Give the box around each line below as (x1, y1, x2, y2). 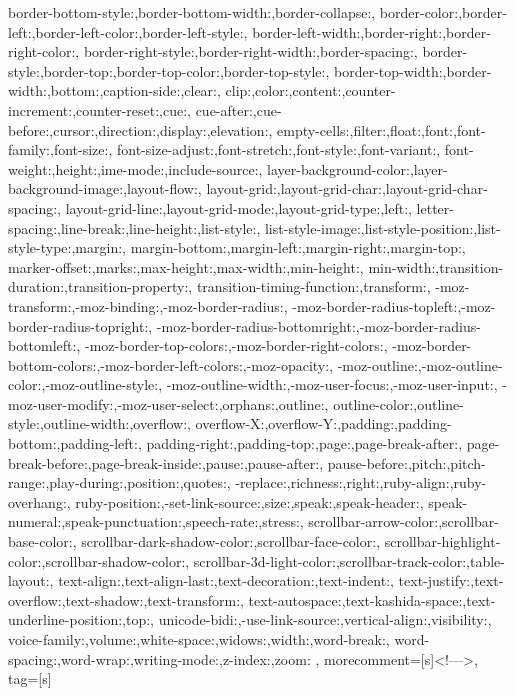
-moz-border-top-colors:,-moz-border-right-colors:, (85, 335, 388, 356)
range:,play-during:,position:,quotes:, (8, 472, 231, 493)
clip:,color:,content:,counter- (225, 80, 396, 101)
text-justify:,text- (398, 570, 504, 591)
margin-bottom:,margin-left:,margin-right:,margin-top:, (130, 237, 466, 258)
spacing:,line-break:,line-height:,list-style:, (8, 217, 261, 238)
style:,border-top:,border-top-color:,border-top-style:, (8, 60, 330, 81)
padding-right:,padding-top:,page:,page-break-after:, (146, 433, 463, 454)
